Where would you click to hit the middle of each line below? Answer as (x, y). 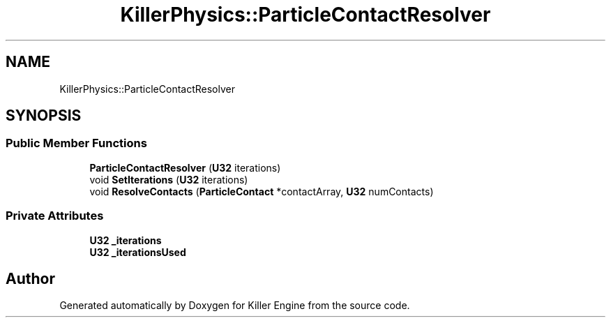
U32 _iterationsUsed (138, 252)
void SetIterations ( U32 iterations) (169, 179)
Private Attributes (55, 216)
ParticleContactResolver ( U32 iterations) (185, 167)
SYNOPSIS (44, 116)
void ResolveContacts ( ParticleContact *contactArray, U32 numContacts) (262, 191)
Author (30, 278)
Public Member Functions (76, 143)
